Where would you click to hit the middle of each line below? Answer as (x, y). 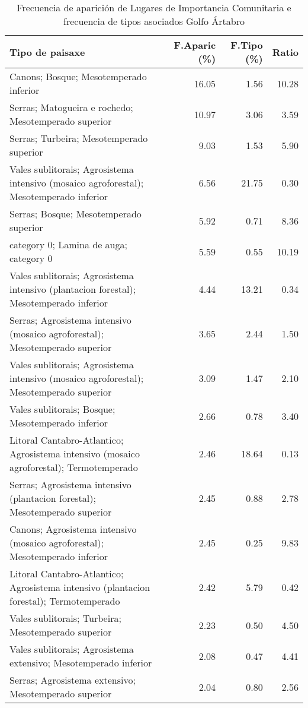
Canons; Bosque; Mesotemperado (78, 76)
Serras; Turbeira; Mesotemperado (79, 138)
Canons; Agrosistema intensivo (73, 529)
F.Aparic (195, 45)
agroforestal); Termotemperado (74, 467)
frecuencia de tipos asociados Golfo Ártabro (154, 21)
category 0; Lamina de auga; (68, 244)
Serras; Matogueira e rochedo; (71, 107)
